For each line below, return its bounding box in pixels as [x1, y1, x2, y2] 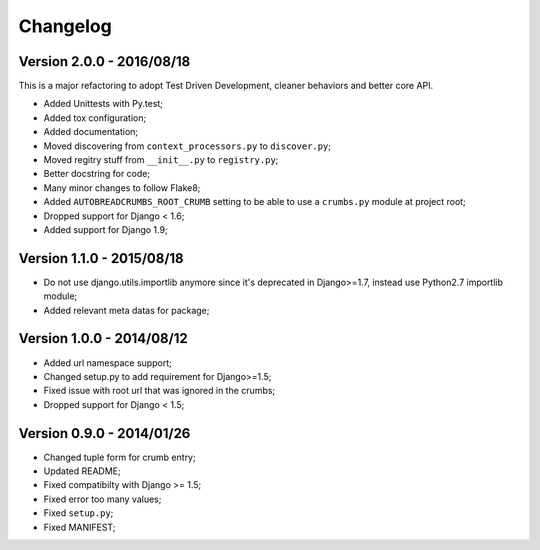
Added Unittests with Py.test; [43, 98, 164, 110]
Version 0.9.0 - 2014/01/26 [18, 425, 191, 442]
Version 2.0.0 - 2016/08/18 [18, 53, 191, 70]
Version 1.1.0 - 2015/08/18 [18, 250, 184, 267]
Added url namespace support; [43, 356, 172, 369]
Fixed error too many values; [43, 493, 162, 505]
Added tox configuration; [43, 111, 147, 124]
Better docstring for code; [43, 168, 150, 180]
